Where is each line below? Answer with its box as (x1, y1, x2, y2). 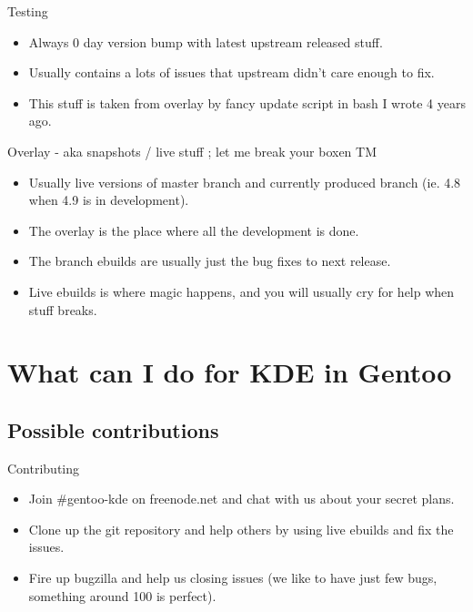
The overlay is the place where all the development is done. (28, 220, 359, 240)
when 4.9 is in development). (28, 190, 189, 209)
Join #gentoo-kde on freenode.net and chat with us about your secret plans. (28, 489, 455, 508)
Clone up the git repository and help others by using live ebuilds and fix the (28, 519, 454, 538)
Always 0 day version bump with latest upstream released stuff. (28, 32, 383, 51)
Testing (7, 2, 48, 20)
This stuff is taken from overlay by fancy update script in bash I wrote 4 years (28, 93, 466, 112)
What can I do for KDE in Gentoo (7, 353, 452, 391)
